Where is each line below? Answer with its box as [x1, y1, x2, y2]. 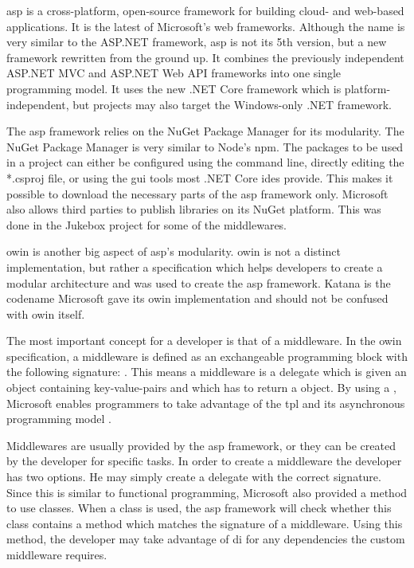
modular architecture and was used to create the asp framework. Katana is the [6, 274, 391, 291]
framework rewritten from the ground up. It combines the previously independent [6, 49, 404, 65]
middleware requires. [6, 546, 107, 562]
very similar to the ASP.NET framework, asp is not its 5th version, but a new [6, 33, 387, 50]
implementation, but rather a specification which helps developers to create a [6, 258, 383, 275]
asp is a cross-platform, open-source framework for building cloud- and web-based [6, 2, 404, 18]
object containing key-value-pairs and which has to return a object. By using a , [6, 379, 396, 396]
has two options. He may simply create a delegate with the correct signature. [6, 468, 381, 485]
